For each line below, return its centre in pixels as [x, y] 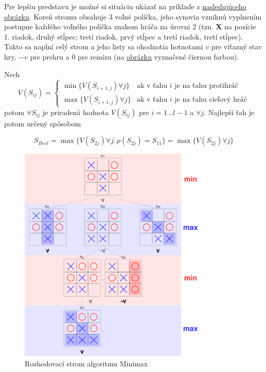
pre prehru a [50, 56]
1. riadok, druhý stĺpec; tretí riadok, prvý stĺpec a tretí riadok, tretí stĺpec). [124, 36]
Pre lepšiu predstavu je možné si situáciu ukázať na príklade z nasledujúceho [125, 6]
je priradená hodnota [76, 112]
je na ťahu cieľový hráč [211, 100]
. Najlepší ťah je [229, 112]
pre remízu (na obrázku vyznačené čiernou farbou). [158, 56]
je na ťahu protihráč [206, 86]
